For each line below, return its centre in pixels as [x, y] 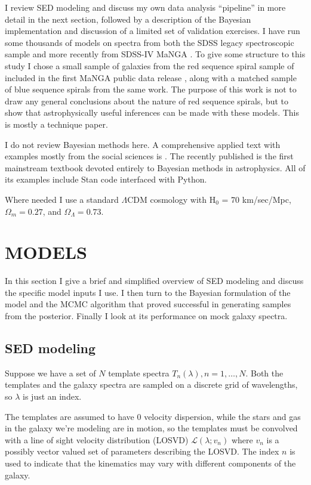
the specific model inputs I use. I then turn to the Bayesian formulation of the [148, 292]
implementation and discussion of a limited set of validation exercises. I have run [153, 31]
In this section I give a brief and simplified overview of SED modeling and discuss [154, 281]
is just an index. [52, 396]
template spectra [139, 373]
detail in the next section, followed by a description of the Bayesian [128, 19]
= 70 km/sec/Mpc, [256, 199]
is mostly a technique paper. [56, 124]
